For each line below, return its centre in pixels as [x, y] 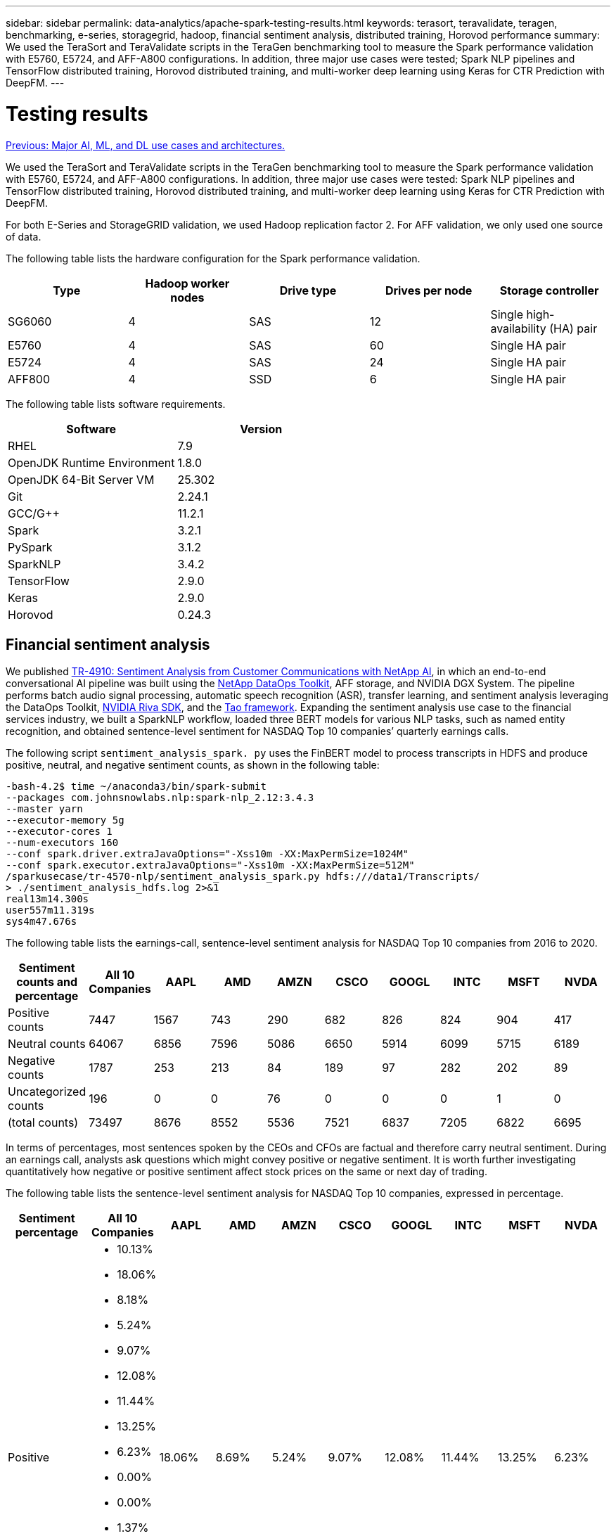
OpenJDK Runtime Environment [91, 462]
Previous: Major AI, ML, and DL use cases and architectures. [146, 145]
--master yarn [44, 809]
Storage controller [549, 290]
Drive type [308, 290]
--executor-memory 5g [65, 820]
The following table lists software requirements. [116, 404]
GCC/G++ [34, 513]
